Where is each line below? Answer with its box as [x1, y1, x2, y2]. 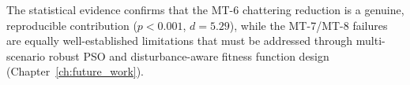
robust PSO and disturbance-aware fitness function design [48, 47, 329, 64]
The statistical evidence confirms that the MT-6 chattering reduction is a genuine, [6, 2, 404, 17]
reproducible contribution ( [6, 17, 137, 33]
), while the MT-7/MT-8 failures [229, 17, 388, 33]
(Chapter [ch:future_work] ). [6, 63, 145, 79]
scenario [6, 47, 46, 64]
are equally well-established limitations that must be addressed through [6, 32, 353, 49]
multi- [355, 32, 386, 49]
